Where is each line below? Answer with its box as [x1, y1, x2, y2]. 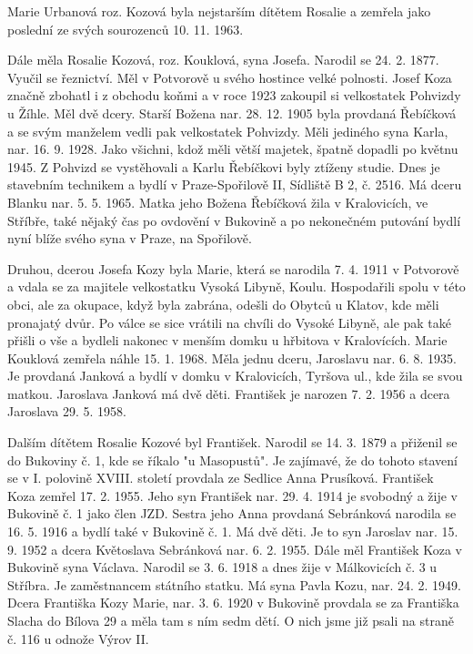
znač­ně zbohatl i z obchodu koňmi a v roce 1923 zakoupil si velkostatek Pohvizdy [7, 86, 461, 105]
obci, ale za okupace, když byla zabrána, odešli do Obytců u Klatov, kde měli [7, 294, 439, 313]
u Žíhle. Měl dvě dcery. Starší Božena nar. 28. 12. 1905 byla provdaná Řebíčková [7, 103, 457, 122]
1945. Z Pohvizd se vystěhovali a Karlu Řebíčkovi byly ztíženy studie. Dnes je [7, 157, 440, 176]
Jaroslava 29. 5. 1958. [7, 402, 126, 421]
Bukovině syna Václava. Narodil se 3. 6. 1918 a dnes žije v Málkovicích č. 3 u [7, 557, 438, 577]
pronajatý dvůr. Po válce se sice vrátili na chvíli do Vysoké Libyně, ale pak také [7, 312, 452, 332]
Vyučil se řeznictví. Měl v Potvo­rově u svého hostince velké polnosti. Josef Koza [7, 67, 452, 87]
